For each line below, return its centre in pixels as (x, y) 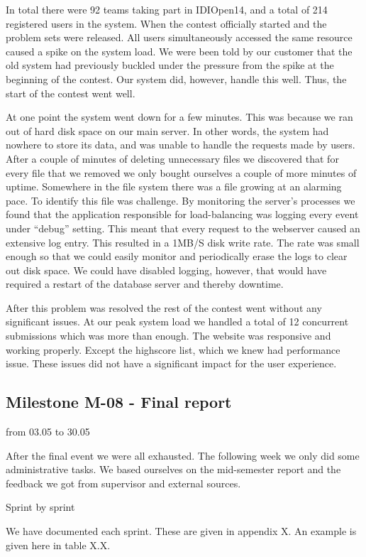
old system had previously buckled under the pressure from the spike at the (170, 65)
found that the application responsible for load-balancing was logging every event (182, 214)
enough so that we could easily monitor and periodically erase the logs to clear (177, 256)
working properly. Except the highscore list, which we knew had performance (173, 349)
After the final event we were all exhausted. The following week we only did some (183, 455)
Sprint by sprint (40, 507)
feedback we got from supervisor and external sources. (123, 483)
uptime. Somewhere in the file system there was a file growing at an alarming (174, 186)
